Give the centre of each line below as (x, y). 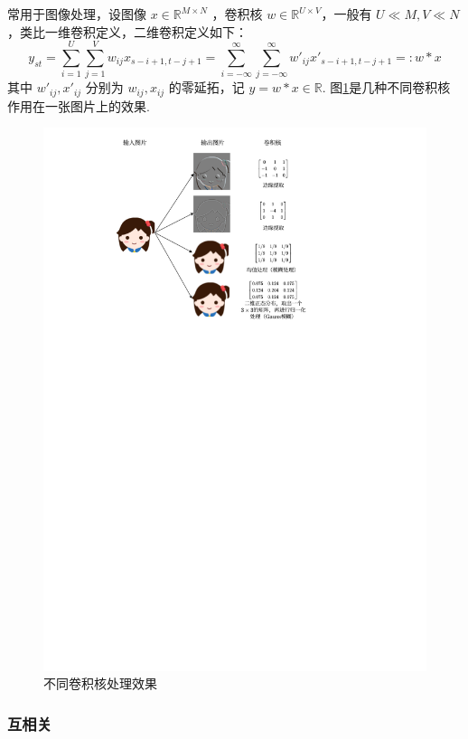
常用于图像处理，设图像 (77, 14)
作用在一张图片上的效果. (79, 105)
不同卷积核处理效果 (100, 683)
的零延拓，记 (206, 87)
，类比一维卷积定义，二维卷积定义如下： (127, 31)
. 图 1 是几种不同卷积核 (386, 87)
